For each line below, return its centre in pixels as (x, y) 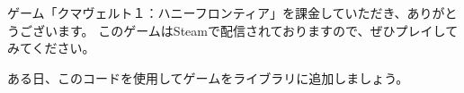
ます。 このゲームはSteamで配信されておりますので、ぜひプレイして (258, 30)
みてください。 (51, 48)
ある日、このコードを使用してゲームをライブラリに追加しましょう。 (208, 77)
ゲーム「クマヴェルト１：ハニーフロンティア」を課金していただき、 (207, 13)
